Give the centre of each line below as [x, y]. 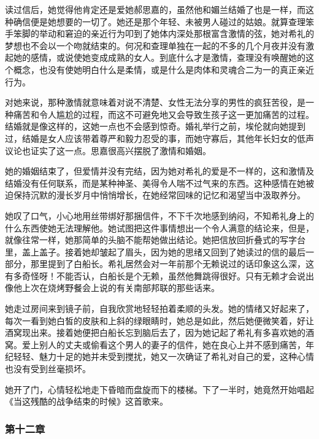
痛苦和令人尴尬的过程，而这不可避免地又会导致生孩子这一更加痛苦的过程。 [163, 114]
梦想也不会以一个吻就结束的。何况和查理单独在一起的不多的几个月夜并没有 [155, 45]
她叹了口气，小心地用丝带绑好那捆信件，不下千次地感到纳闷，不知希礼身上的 [159, 215]
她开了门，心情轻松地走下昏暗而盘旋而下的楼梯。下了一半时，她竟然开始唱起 [159, 389]
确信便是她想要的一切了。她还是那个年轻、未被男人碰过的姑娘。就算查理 [159, 21]
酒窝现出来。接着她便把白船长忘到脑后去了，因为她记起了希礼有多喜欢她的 [155, 332]
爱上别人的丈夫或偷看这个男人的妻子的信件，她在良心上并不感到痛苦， [163, 344]
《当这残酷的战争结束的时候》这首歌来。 [86, 401]
